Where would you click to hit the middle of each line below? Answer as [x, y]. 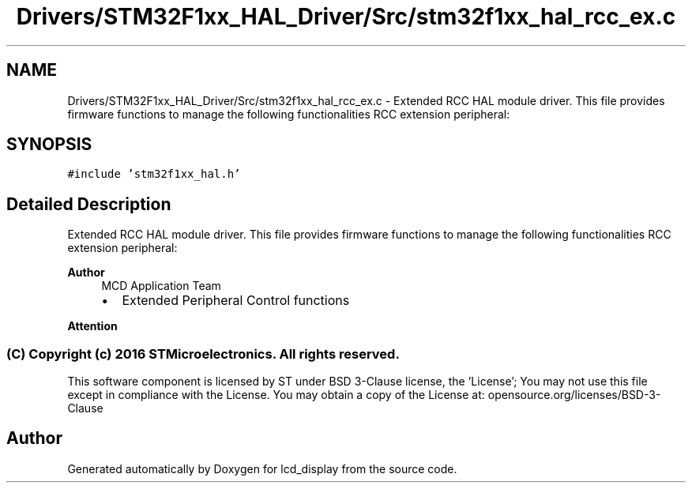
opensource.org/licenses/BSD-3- [574, 395]
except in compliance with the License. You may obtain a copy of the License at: [276, 395]
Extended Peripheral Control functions [236, 301]
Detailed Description [89, 204]
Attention [92, 326]
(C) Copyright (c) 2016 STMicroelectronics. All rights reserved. [203, 354]
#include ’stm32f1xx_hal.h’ [154, 174]
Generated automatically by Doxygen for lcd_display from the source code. [262, 468]
